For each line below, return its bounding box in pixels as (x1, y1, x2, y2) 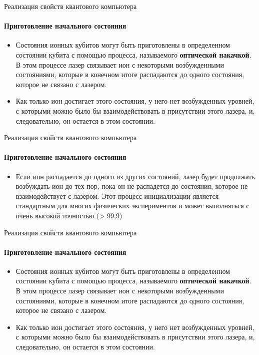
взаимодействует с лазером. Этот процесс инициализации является (15, 190, 219, 201)
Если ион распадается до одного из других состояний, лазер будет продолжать (15, 171, 255, 181)
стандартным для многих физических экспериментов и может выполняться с (15, 200, 249, 211)
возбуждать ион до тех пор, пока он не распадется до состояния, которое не (15, 181, 248, 191)
